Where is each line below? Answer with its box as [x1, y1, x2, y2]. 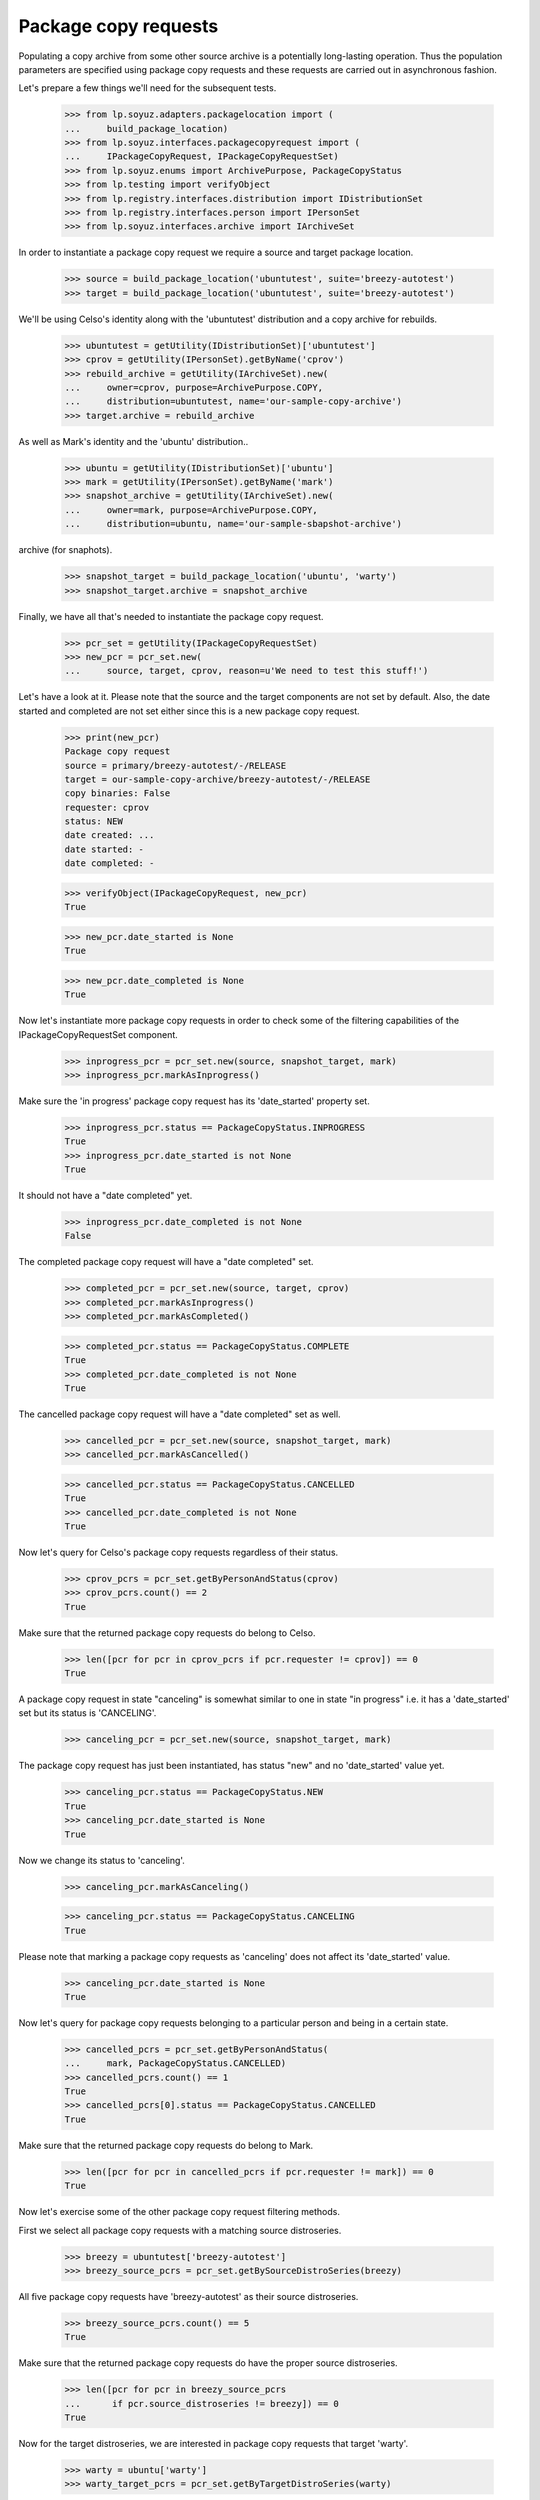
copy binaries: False [64, 788, 171, 799]
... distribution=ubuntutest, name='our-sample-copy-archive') [64, 396, 403, 407]
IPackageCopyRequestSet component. [18, 1028, 179, 1040]
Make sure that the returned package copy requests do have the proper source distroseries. [18, 2357, 399, 2369]
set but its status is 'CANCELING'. [18, 1707, 157, 1719]
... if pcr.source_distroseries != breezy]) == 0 [64, 2398, 339, 2409]
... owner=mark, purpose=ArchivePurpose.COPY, [64, 504, 319, 515]
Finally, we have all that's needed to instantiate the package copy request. [18, 610, 324, 622]
